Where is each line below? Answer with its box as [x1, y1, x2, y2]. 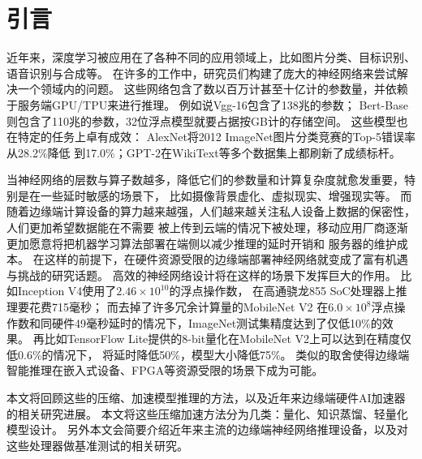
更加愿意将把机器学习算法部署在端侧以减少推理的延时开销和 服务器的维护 [6, 234, 397, 251]
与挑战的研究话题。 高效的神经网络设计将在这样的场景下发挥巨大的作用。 [6, 266, 397, 283]
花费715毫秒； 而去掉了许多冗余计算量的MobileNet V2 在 [28, 298, 329, 315]
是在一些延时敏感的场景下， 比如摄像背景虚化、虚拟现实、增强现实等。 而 [17, 187, 412, 204]
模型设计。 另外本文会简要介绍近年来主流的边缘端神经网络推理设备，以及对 [6, 421, 408, 438]
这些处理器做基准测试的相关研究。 [6, 436, 188, 453]
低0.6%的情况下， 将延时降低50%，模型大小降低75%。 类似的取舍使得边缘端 [6, 345, 410, 362]
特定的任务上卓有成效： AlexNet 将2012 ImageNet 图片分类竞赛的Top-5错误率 [17, 128, 416, 145]
